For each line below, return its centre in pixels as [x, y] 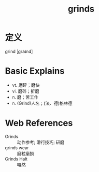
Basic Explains [35, 71]
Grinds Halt [16, 159]
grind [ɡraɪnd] [19, 51]
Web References [39, 123]
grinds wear [17, 148]
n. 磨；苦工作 [25, 97]
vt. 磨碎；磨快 [26, 85]
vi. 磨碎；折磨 [26, 91]
